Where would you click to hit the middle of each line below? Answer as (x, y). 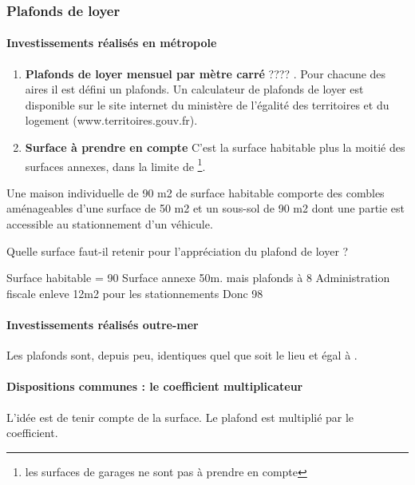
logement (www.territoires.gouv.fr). (111, 120)
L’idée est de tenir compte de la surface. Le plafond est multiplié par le (180, 417)
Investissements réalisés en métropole (112, 43)
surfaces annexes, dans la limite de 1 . (115, 165)
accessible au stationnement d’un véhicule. (110, 224)
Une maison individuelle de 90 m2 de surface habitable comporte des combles (196, 192)
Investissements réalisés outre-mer (103, 325)
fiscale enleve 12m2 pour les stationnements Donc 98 (135, 293)
